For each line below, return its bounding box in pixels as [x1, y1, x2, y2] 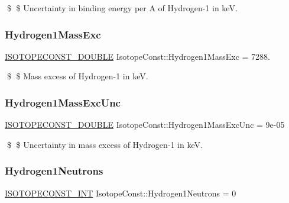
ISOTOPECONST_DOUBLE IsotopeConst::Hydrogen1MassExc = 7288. [5, 50, 270, 62]
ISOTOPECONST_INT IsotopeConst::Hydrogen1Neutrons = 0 [5, 186, 236, 199]
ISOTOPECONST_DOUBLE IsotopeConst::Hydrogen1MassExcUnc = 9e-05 [5, 118, 285, 131]
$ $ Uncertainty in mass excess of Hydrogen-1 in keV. [7, 138, 203, 150]
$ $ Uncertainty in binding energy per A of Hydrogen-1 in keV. [7, 2, 238, 14]
